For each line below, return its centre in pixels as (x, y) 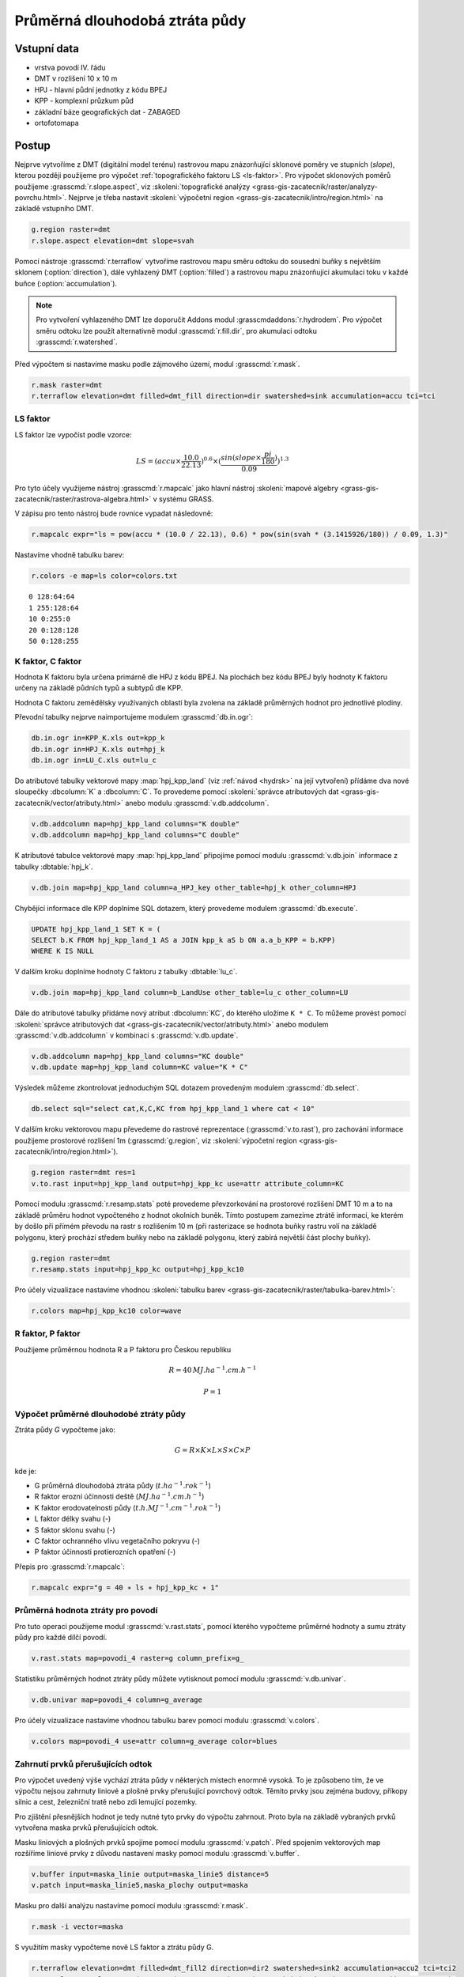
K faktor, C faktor (48, 661)
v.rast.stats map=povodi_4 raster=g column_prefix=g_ (138, 1658)
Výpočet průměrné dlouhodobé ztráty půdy (100, 1414)
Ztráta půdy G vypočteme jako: (65, 1430)
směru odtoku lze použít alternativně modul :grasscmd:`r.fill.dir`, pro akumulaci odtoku (177, 331)
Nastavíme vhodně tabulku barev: (70, 555)
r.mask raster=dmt (67, 385)
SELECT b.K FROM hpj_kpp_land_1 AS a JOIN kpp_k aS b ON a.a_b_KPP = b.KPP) (183, 940)
